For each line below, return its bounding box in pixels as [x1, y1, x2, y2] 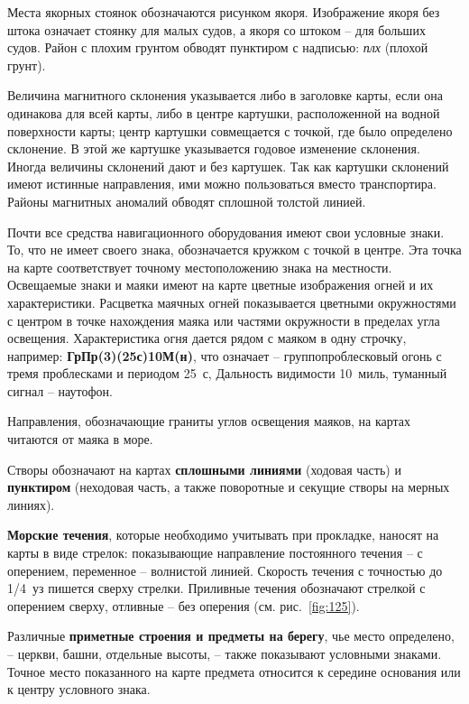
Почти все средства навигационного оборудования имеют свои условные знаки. [7, 222, 445, 241]
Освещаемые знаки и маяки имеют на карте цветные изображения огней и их [7, 275, 434, 294]
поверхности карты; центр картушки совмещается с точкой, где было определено [7, 121, 453, 140]
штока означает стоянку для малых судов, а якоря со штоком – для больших [7, 20, 426, 39]
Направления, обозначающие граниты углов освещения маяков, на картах [7, 412, 411, 431]
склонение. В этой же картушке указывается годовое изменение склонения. [7, 139, 420, 158]
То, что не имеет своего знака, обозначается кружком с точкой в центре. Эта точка [7, 240, 462, 259]
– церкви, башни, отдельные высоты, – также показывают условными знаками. [7, 644, 442, 662]
